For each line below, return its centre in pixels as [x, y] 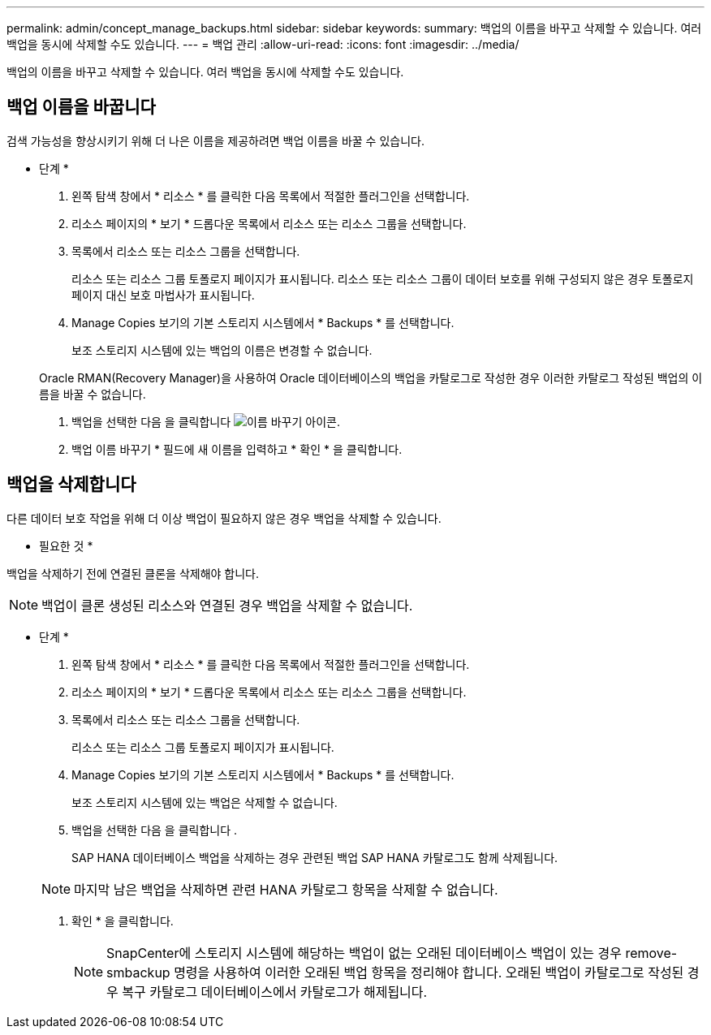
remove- [651, 953]
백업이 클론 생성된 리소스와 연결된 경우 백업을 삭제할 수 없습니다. [227, 605]
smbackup [138, 972]
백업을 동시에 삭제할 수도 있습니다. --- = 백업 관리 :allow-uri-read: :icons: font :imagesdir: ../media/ [263, 44]
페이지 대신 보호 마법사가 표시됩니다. [163, 295]
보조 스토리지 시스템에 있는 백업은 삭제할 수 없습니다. [205, 802]
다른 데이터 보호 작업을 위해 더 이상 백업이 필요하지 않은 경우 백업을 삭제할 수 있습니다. [224, 518]
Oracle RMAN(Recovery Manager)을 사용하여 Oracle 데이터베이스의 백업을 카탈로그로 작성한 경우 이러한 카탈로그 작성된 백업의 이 [371, 377]
